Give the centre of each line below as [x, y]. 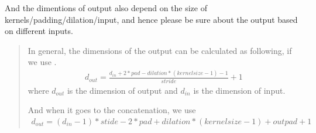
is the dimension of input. [239, 90]
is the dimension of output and [122, 90]
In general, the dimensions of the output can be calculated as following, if [160, 50]
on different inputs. [39, 31]
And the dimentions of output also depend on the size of [106, 8]
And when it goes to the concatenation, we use [112, 110]
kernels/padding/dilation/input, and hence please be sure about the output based [151, 19]
